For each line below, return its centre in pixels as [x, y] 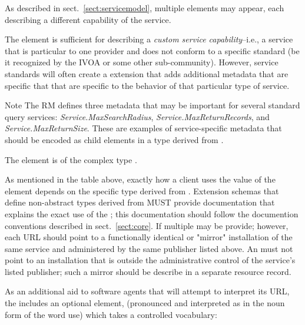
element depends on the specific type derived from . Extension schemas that [142, 190]
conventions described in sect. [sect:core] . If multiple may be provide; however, [147, 225]
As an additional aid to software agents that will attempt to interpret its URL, [147, 291]
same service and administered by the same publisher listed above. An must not [149, 248]
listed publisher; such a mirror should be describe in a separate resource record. [148, 271]
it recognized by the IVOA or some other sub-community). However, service [142, 62]
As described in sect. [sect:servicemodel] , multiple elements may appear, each [145, 8]
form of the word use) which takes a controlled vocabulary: [111, 314]
